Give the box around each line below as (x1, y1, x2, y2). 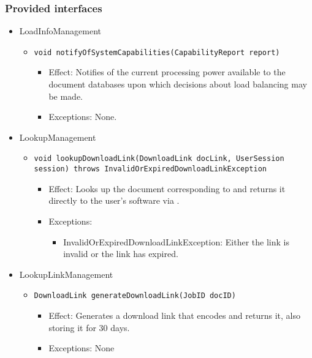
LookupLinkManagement (19, 267, 113, 280)
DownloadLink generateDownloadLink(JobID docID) (34, 291, 236, 300)
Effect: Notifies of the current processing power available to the (48, 65, 286, 78)
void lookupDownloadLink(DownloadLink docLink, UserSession (34, 154, 284, 163)
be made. (48, 89, 83, 102)
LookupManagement (19, 130, 96, 143)
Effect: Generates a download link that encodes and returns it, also (48, 308, 300, 321)
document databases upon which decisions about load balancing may (48, 78, 307, 91)
